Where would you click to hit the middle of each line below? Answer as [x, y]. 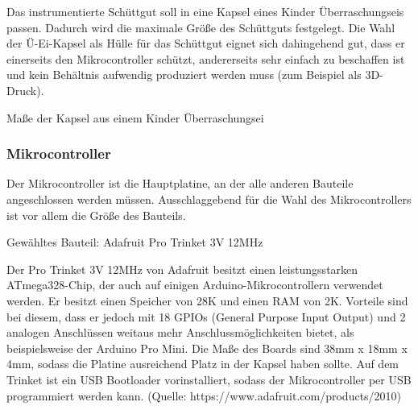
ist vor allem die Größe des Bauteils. [96, 215]
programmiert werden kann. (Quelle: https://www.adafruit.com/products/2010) [204, 395]
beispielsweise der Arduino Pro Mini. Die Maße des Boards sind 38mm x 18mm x [207, 348]
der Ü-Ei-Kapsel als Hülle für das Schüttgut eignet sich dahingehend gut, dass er [206, 43]
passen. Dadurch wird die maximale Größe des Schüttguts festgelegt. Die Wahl [201, 27]
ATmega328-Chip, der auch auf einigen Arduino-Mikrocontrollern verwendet [195, 285]
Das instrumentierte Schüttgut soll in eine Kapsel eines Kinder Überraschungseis [205, 11]
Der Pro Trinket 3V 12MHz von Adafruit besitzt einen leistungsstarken [182, 269]
